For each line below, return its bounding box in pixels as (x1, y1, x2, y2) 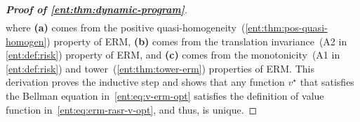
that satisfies (300, 75, 354, 89)
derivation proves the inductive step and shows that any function (6, 75, 285, 89)
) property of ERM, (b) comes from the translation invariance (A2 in (46, 33, 347, 48)
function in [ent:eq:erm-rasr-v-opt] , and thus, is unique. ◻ (6, 102, 258, 116)
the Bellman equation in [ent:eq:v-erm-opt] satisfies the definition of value (6, 89, 324, 103)
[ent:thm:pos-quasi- (245, 20, 328, 35)
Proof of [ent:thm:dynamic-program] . (6, 2, 188, 16)
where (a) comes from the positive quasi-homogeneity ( (6, 20, 246, 35)
